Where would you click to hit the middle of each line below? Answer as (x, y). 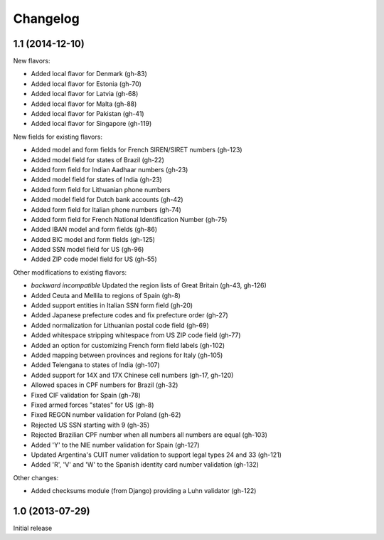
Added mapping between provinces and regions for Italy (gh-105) (127, 355)
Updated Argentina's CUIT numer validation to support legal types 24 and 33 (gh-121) (156, 455)
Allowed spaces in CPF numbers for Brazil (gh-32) (105, 385)
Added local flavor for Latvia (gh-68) (85, 94)
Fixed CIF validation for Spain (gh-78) (86, 395)
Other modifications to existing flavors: (70, 272)
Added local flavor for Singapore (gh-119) (91, 124)
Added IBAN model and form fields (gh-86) (94, 229)
